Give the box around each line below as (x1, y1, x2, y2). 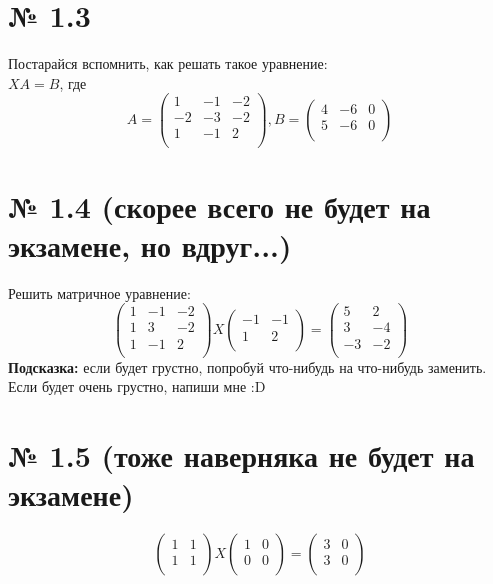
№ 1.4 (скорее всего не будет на (8, 185, 431, 226)
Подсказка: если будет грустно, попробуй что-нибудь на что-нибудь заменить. (8, 356, 487, 377)
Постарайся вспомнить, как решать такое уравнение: (8, 53, 328, 74)
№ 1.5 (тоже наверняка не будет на (8, 434, 475, 475)
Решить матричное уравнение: (8, 282, 191, 303)
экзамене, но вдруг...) (8, 224, 292, 265)
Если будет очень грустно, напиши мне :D (8, 376, 266, 397)
